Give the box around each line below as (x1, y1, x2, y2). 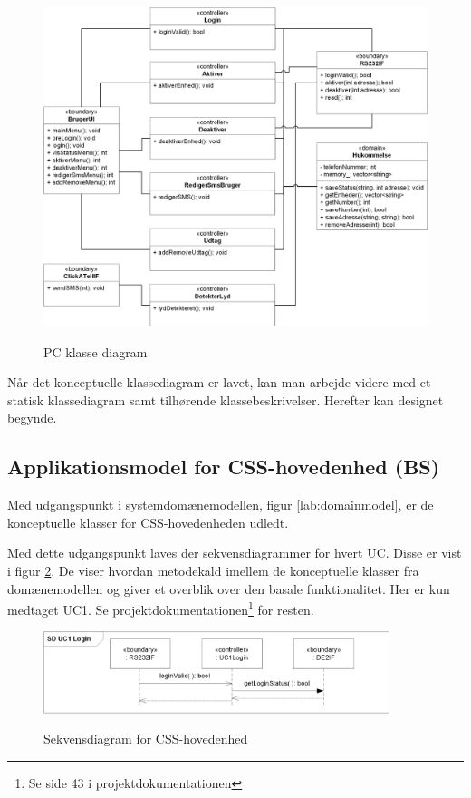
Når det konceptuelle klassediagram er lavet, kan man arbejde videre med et (7, 373, 431, 392)
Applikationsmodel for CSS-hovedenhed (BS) (7, 453, 440, 481)
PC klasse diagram (43, 342, 148, 361)
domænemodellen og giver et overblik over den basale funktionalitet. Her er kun (7, 579, 450, 598)
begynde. (7, 408, 57, 427)
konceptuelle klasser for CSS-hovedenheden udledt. (7, 512, 289, 531)
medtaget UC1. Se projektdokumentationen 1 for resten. (7, 598, 314, 618)
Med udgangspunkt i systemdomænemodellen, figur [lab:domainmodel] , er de (7, 495, 434, 514)
